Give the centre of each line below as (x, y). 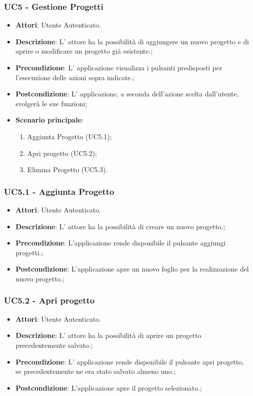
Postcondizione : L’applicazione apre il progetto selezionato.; (109, 387)
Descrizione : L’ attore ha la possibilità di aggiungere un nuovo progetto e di (132, 41)
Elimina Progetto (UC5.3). (67, 169)
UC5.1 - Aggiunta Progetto (59, 191)
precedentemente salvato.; (54, 345)
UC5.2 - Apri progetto (49, 300)
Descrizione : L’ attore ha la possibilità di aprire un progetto (108, 335)
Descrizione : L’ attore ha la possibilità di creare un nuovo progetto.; (120, 226)
